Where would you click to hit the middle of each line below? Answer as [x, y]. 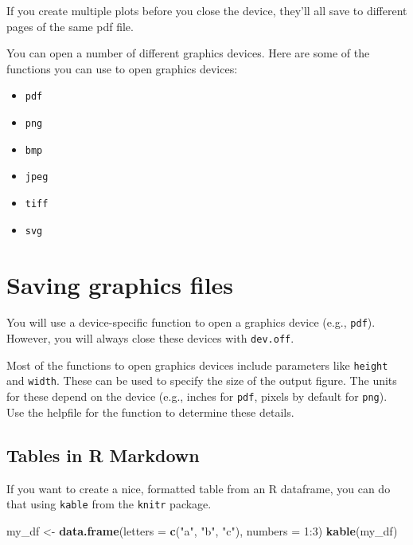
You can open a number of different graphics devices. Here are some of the [188, 53]
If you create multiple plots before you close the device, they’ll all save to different [207, 10]
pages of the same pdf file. [70, 26]
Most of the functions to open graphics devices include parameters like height [197, 365]
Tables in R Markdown [103, 455]
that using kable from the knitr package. [109, 504]
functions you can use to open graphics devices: [122, 68]
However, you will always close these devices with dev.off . [150, 338]
